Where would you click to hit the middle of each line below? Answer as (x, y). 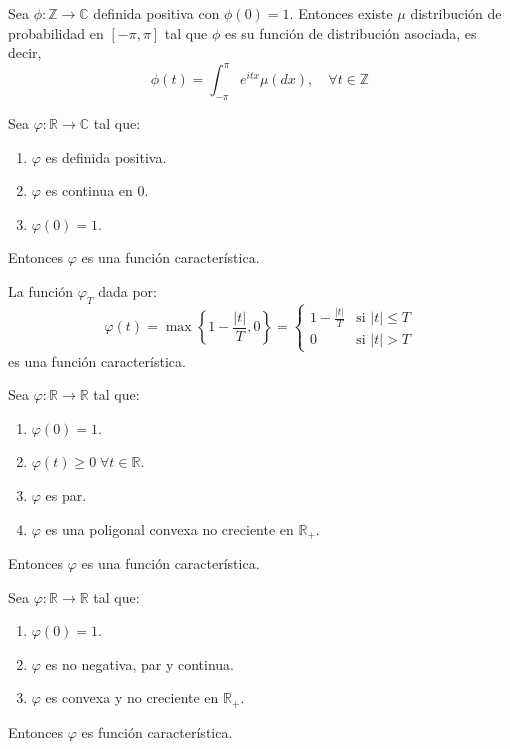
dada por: (127, 291)
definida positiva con (156, 13)
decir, (25, 52)
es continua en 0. (97, 190)
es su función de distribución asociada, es (350, 32)
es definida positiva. (106, 156)
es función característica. (157, 731)
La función (41, 291)
